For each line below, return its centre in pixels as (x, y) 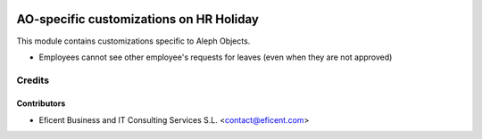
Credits (33, 80)
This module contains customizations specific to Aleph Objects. (133, 41)
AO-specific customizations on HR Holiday (137, 19)
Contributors (41, 103)
